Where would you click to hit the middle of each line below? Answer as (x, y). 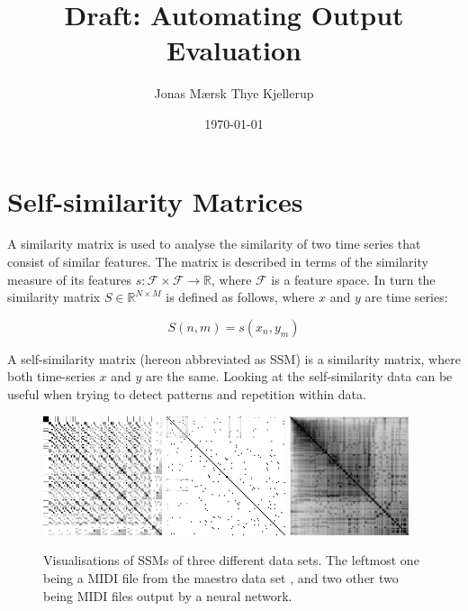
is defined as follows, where (240, 297)
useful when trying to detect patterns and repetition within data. (187, 394)
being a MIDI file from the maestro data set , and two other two (221, 578)
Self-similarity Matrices (155, 201)
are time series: (406, 297)
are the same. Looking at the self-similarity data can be (299, 376)
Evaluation (234, 50)
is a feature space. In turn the (353, 279)
